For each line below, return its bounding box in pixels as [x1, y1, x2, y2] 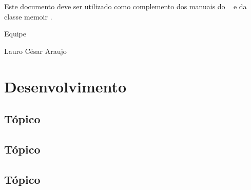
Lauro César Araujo [4, 45, 67, 56]
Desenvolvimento [4, 75, 127, 97]
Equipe [4, 28, 26, 39]
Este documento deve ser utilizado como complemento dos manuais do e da [4, 1, 247, 11]
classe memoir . [4, 11, 52, 22]
